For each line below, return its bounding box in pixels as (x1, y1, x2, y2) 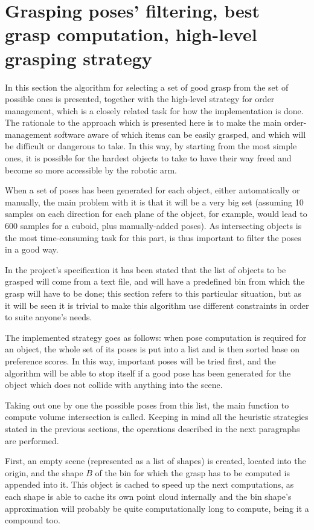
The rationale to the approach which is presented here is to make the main (5, 116, 282, 129)
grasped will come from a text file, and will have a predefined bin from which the (5, 275, 305, 288)
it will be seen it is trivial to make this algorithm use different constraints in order (5, 299, 309, 311)
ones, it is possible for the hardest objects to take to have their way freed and (5, 152, 292, 164)
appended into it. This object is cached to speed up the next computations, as (5, 478, 294, 491)
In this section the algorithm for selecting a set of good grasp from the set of (5, 80, 289, 93)
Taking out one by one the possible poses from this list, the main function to (5, 398, 289, 411)
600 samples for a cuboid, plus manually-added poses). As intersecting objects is (5, 219, 302, 232)
